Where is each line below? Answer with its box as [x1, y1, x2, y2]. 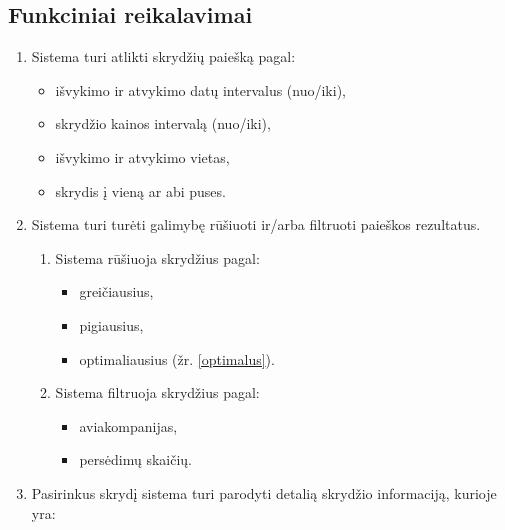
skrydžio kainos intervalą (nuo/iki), [55, 113, 271, 134]
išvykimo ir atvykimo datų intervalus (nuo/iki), [55, 79, 346, 100]
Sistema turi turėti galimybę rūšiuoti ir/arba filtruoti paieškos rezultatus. [31, 214, 481, 235]
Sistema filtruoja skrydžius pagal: [55, 382, 260, 403]
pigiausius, [79, 314, 144, 335]
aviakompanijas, [79, 415, 178, 436]
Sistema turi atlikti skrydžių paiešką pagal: [31, 46, 296, 67]
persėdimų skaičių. [79, 449, 192, 470]
